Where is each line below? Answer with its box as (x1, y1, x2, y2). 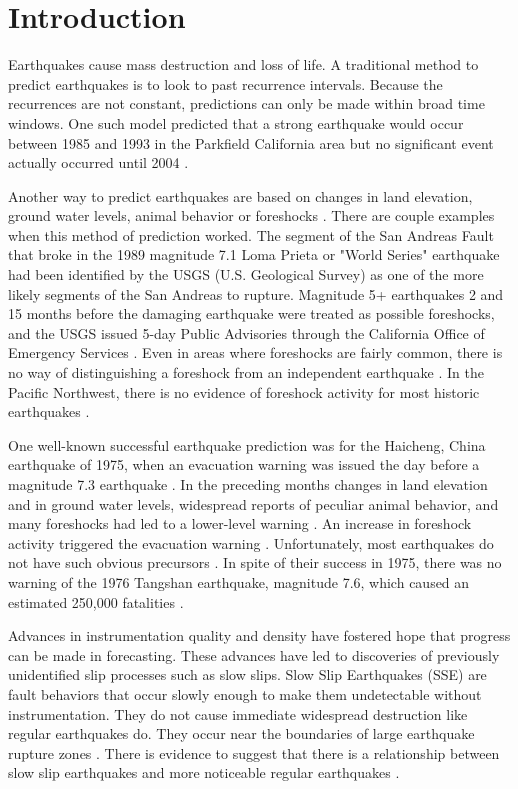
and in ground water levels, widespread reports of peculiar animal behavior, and (8, 493, 499, 514)
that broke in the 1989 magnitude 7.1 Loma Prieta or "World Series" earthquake (8, 244, 500, 265)
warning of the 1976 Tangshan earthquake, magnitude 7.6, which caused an (8, 571, 470, 592)
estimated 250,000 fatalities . (8, 591, 184, 612)
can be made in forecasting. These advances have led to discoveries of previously (8, 644, 500, 665)
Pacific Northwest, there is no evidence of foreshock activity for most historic (8, 381, 480, 402)
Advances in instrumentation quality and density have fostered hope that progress (8, 625, 511, 646)
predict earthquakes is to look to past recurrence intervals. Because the (8, 73, 443, 94)
